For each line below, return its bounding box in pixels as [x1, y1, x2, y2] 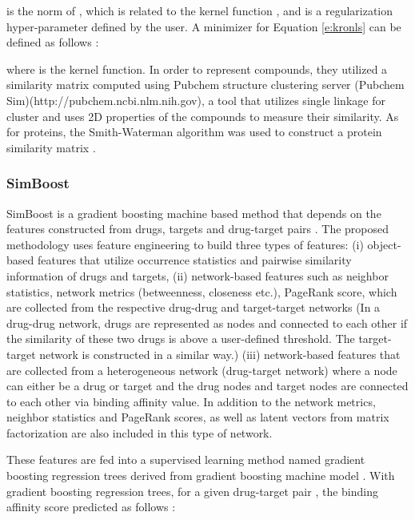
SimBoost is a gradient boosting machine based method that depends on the [6, 204, 381, 221]
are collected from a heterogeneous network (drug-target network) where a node [6, 361, 397, 378]
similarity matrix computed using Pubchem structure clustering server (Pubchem [6, 76, 405, 93]
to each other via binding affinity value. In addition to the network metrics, [6, 393, 376, 409]
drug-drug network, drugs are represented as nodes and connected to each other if [6, 314, 408, 331]
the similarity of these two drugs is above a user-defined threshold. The [6, 330, 355, 347]
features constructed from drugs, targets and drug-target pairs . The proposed [6, 220, 389, 237]
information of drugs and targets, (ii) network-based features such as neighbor [6, 267, 389, 284]
